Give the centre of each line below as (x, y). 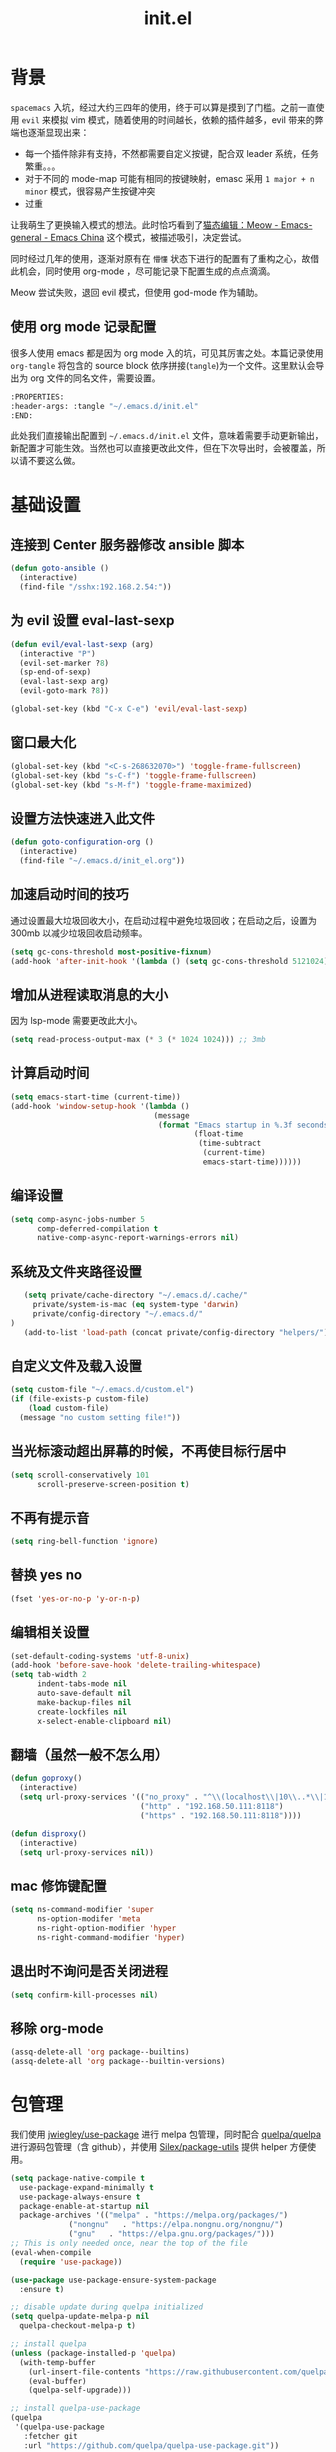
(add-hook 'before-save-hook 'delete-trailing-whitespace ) (136, 1665)
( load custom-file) (69, 1408)
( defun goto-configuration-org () (82, 842)
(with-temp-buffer (58, 2362)
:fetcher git (50, 2436)
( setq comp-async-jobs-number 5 (77, 1219)
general (26, 237)
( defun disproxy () (48, 1833)
